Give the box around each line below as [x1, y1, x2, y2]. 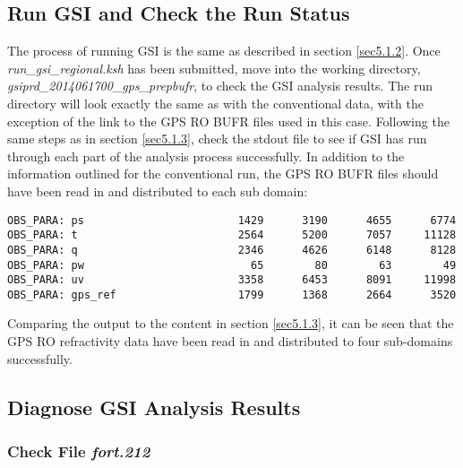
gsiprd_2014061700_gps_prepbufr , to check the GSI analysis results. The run [7, 76, 433, 95]
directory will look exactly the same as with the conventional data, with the [7, 93, 424, 112]
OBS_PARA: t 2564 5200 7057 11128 [7, 229, 457, 242]
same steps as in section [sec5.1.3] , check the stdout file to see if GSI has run [7, 129, 427, 148]
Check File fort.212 [7, 439, 150, 462]
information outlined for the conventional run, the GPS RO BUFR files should [7, 164, 439, 183]
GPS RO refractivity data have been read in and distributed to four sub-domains [7, 332, 453, 351]
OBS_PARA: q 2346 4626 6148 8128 [7, 243, 457, 256]
